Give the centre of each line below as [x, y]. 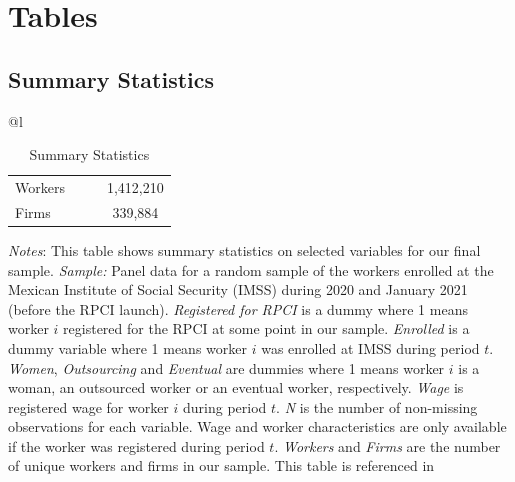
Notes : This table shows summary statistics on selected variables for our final [244, 249]
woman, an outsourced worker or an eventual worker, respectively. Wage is [236, 387]
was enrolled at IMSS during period [370, 347]
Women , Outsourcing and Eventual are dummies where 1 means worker [226, 367]
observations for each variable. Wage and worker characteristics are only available [257, 426]
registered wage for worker [88, 406]
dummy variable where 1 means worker [127, 347]
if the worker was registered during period [136, 445]
